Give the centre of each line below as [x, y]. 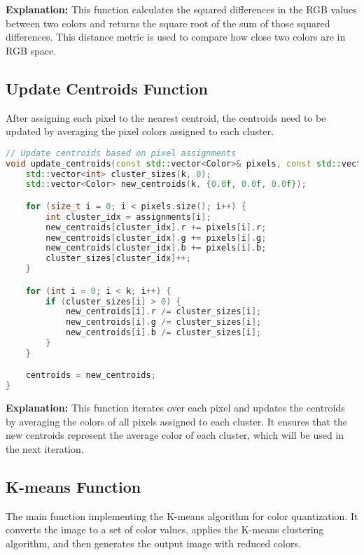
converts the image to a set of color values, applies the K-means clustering [165, 529]
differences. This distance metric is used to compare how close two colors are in [176, 37]
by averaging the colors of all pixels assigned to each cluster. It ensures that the [176, 421]
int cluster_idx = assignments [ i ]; [128, 217]
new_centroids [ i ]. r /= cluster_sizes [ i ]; [163, 312]
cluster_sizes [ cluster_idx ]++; [118, 259]
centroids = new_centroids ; [91, 375]
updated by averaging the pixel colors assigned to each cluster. [140, 131]
